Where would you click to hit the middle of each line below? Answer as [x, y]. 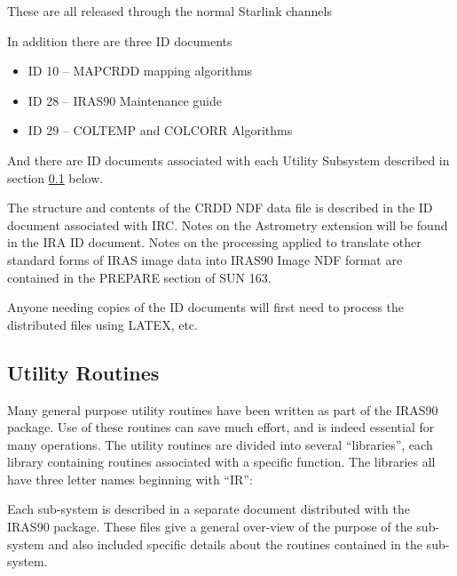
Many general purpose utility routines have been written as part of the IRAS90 [223, 409]
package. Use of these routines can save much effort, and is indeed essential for [221, 427]
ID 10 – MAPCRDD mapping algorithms [140, 71]
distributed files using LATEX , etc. [102, 324]
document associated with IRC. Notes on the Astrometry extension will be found [228, 224]
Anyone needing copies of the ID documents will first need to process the [206, 307]
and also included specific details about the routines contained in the [235, 544]
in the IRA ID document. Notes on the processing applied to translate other [214, 242]
